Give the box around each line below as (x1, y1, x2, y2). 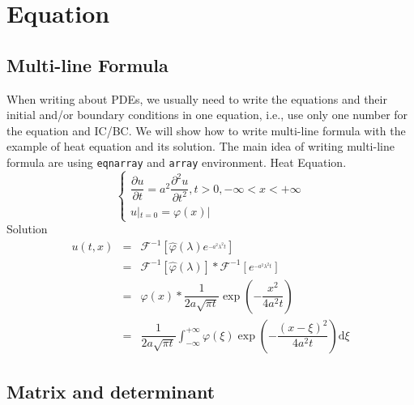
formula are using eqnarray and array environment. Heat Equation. (6, 153, 347, 170)
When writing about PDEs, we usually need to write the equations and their (6, 90, 387, 107)
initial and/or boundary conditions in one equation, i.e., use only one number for (6, 106, 408, 123)
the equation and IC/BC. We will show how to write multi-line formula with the (6, 122, 406, 139)
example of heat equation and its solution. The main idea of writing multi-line (6, 138, 395, 155)
